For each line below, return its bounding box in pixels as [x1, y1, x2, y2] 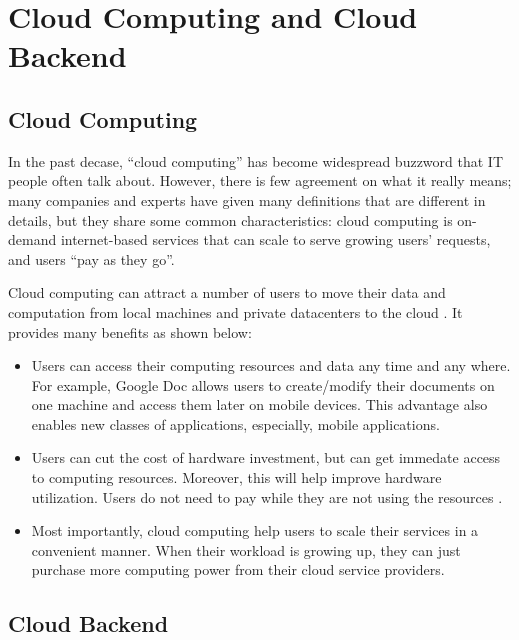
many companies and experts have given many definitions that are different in [8, 189, 486, 210]
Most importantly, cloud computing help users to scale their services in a [31, 520, 479, 541]
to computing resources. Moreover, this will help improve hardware [31, 467, 442, 488]
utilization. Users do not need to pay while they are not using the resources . [31, 486, 503, 507]
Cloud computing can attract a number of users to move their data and [8, 282, 446, 303]
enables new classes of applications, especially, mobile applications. [31, 413, 440, 434]
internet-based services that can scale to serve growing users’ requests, [60, 229, 491, 250]
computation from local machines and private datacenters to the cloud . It [8, 301, 463, 322]
